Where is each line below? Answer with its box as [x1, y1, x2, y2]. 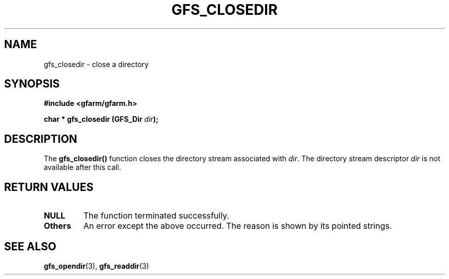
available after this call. [44, 163, 121, 172]
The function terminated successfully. [83, 210, 230, 221]
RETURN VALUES [4, 180, 94, 194]
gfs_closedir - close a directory [44, 59, 149, 69]
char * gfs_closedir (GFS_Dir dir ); [44, 115, 158, 124]
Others [44, 221, 71, 231]
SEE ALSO [4, 240, 56, 253]
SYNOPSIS [4, 77, 60, 91]
